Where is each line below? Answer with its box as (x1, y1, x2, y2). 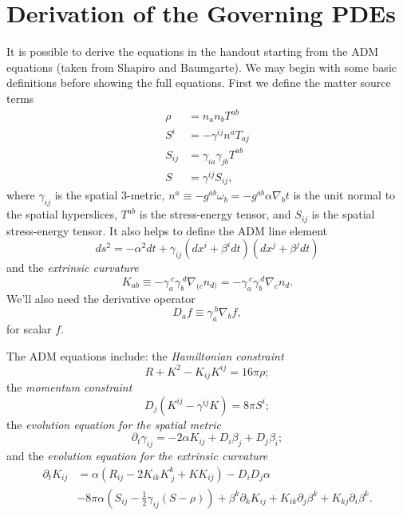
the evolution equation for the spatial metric (6, 416, 221, 432)
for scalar (6, 321, 52, 337)
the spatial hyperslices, (6, 206, 118, 223)
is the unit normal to (293, 187, 396, 203)
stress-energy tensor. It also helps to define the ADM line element (6, 222, 328, 238)
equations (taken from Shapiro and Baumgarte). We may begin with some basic (6, 58, 397, 75)
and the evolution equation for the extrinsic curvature (6, 447, 268, 464)
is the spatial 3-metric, (54, 187, 165, 203)
